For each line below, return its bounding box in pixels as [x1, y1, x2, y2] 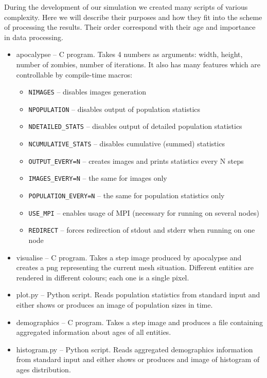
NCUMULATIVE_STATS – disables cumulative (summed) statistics [28, 138, 225, 149]
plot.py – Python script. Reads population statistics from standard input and [16, 289, 260, 300]
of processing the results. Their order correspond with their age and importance [4, 22, 256, 32]
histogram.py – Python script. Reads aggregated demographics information [16, 344, 253, 354]
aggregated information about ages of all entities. [16, 327, 171, 337]
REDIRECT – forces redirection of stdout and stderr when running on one [28, 224, 255, 235]
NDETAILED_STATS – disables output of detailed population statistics [28, 121, 242, 131]
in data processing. [4, 31, 63, 42]
